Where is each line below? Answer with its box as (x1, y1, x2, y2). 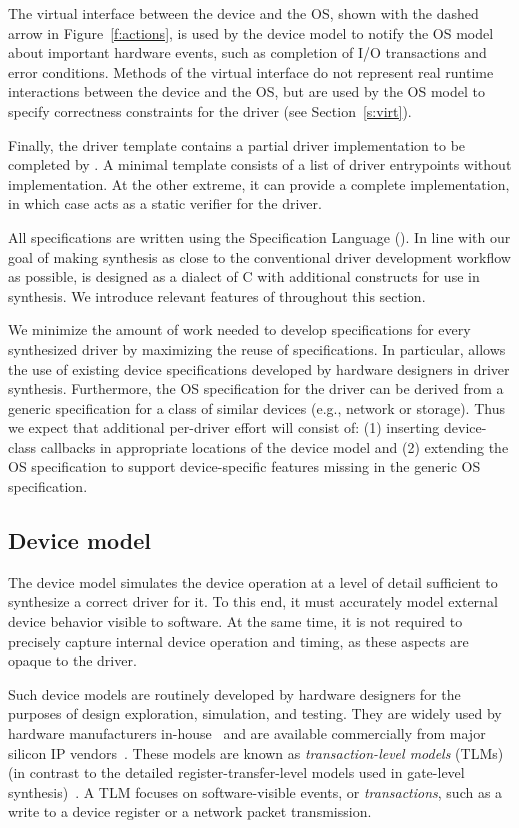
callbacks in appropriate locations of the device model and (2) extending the (40, 436, 509, 457)
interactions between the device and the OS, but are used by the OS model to (8, 81, 485, 102)
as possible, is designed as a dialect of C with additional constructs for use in (8, 266, 480, 287)
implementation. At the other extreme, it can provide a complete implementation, (8, 173, 510, 194)
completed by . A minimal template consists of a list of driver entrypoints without (8, 154, 512, 175)
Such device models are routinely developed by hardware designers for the (8, 683, 461, 704)
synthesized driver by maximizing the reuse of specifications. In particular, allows (8, 338, 506, 359)
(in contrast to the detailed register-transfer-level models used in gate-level (8, 762, 465, 783)
